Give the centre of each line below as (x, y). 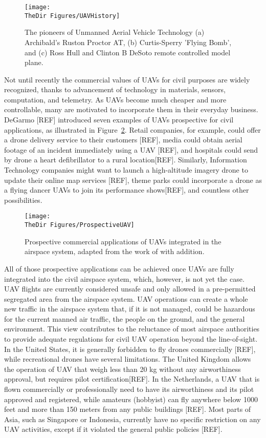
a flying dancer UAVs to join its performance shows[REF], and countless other (127, 190)
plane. (34, 62)
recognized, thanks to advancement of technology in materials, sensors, (115, 89)
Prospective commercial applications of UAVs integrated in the (123, 241)
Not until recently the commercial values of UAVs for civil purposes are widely (127, 79)
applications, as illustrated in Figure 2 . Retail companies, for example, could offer (132, 129)
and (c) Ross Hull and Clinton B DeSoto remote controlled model (128, 52)
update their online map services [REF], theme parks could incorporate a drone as (133, 180)
